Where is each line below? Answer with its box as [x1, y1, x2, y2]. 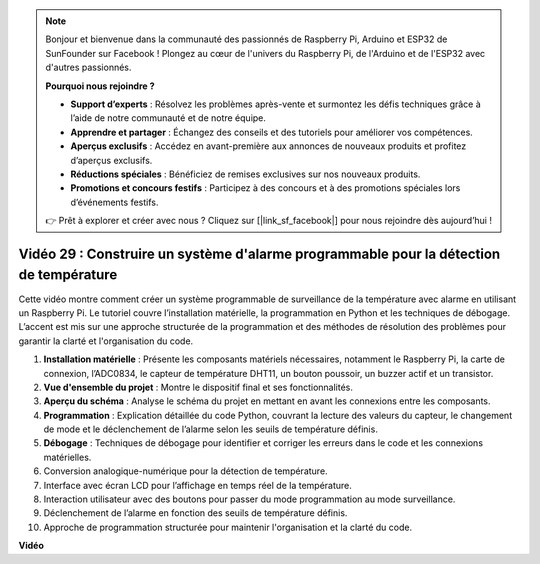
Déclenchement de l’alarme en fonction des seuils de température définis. [43, 507, 348, 519]
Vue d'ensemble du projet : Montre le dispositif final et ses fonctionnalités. [43, 381, 354, 393]
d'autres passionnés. [45, 61, 132, 74]
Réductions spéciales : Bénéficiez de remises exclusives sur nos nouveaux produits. [70, 168, 421, 180]
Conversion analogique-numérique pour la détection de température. [43, 465, 329, 477]
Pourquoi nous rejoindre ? [45, 80, 155, 92]
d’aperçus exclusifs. [70, 154, 153, 166]
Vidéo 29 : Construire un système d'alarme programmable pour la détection [18, 245, 501, 262]
